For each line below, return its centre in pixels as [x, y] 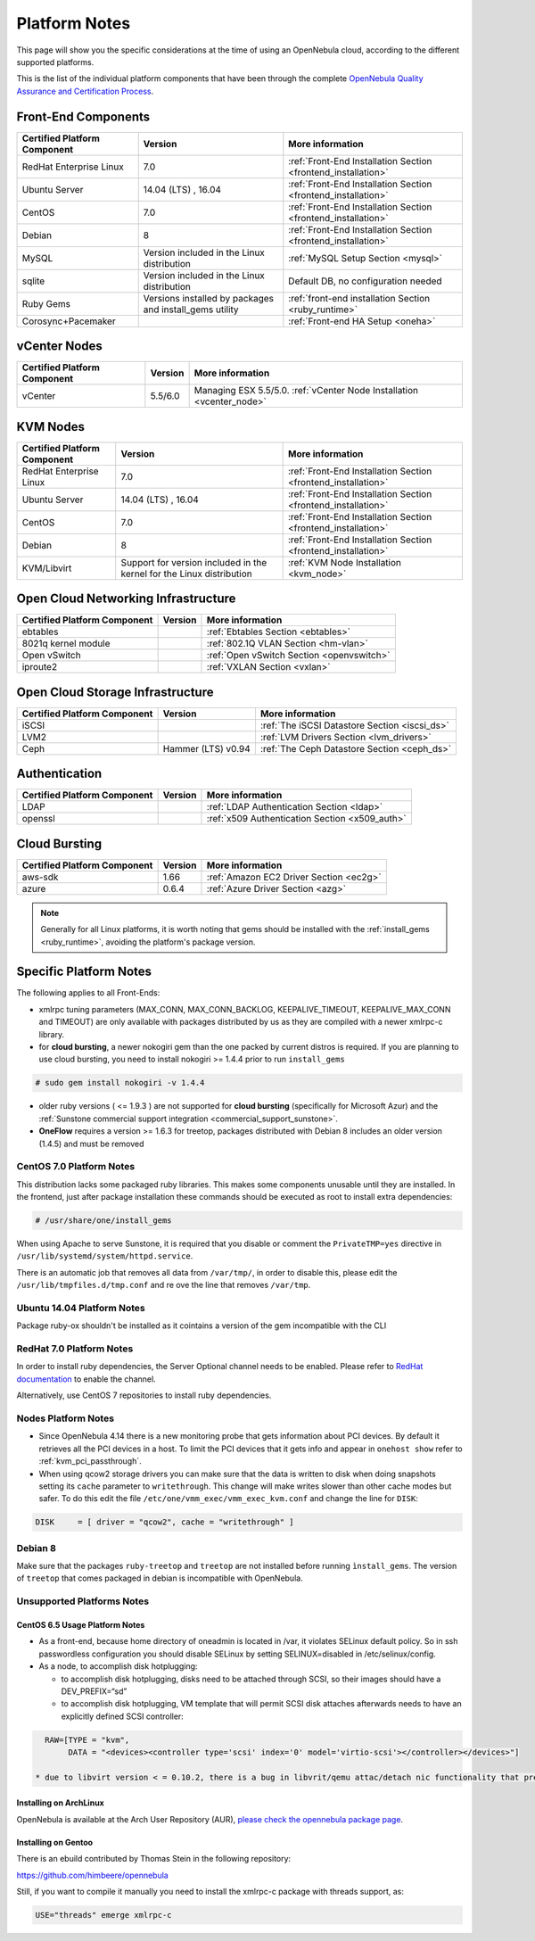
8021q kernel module [66, 644]
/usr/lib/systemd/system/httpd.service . [105, 1256]
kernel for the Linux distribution [187, 574]
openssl [38, 819]
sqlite [33, 281]
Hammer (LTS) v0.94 [206, 748]
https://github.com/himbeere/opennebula [92, 1875]
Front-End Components [83, 116]
